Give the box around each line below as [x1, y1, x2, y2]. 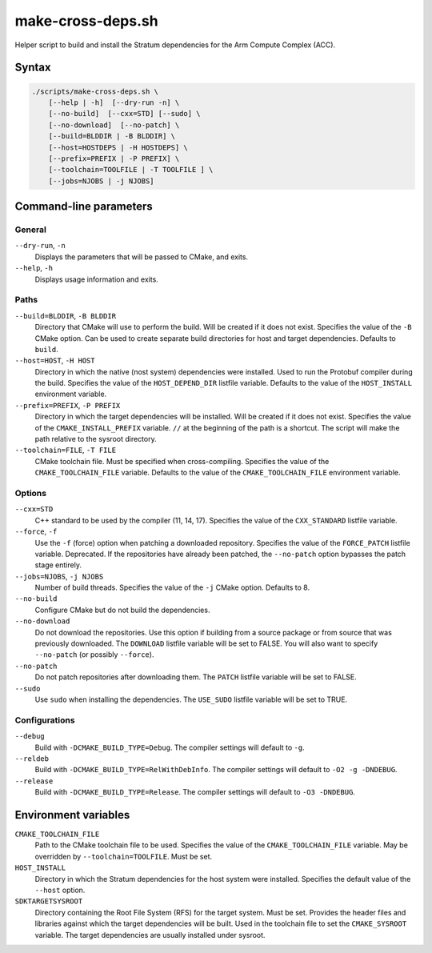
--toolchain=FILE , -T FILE [14, 445, 116, 455]
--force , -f [14, 527, 58, 536]
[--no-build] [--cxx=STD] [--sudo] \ [48, 109, 201, 118]
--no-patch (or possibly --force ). [34, 650, 154, 659]
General [14, 224, 47, 235]
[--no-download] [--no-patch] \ [48, 120, 180, 130]
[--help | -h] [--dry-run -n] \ [48, 98, 180, 107]
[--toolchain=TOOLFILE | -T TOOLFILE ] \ [48, 165, 214, 174]
